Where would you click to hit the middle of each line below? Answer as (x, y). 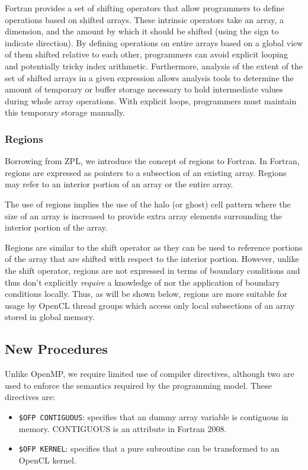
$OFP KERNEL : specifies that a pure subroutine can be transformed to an (149, 448)
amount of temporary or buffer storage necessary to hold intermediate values (144, 89)
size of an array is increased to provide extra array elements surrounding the (143, 215)
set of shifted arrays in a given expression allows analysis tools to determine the (149, 77)
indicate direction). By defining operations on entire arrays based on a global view (154, 42)
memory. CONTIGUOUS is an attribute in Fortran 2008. (123, 428)
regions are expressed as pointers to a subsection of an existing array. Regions (146, 172)
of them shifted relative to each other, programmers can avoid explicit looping (146, 54)
